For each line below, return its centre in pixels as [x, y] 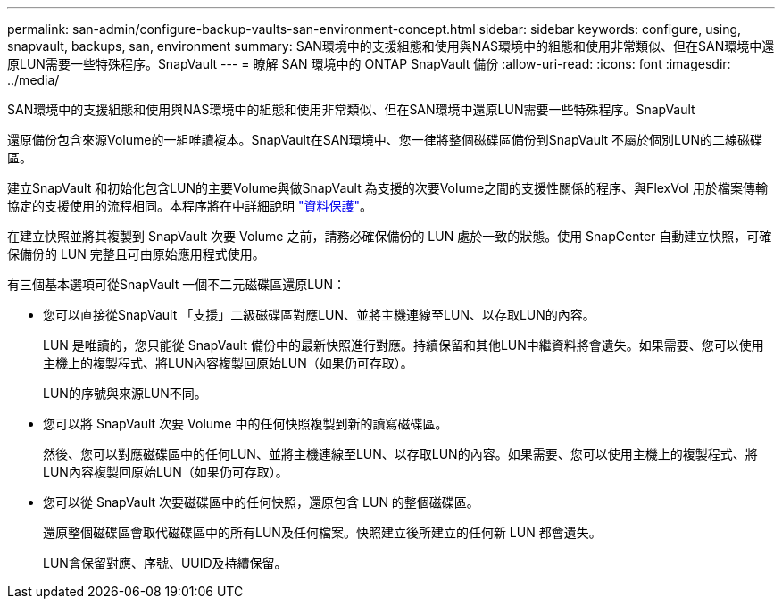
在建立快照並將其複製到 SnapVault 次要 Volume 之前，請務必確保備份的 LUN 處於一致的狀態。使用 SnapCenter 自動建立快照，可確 [390, 236]
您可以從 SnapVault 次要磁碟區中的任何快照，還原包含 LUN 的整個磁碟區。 [261, 502]
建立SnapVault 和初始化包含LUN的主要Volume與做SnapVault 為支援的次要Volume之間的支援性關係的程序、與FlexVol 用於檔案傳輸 [387, 188]
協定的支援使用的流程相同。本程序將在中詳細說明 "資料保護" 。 [190, 206]
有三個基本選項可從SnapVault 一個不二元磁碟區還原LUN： [177, 284]
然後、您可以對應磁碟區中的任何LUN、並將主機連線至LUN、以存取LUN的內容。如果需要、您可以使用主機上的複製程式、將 [400, 454]
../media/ [33, 80]
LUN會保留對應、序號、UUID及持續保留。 [165, 563]
